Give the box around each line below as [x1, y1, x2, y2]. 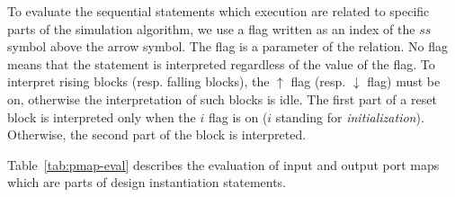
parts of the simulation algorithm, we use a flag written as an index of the [7, 19, 415, 38]
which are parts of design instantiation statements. [7, 173, 287, 192]
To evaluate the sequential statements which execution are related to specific [7, 2, 430, 20]
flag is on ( [208, 107, 268, 126]
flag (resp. [290, 72, 346, 91]
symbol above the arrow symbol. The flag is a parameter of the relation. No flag [7, 37, 449, 56]
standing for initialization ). [275, 107, 424, 126]
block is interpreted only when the [7, 107, 196, 126]
